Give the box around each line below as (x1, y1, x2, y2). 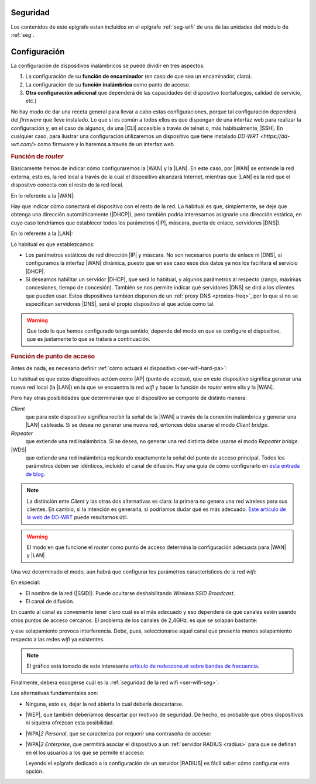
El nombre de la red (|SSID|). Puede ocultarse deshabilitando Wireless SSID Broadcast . (25, 589, 235, 596)
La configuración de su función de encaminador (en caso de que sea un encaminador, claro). (25, 73, 253, 80)
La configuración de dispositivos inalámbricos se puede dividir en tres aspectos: (11, 62, 205, 69)
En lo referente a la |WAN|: (11, 192, 75, 199)
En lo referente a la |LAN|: (11, 230, 73, 237)
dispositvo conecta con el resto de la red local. (11, 181, 124, 188)
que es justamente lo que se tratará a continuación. (26, 336, 150, 343)
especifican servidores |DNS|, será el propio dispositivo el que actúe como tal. (25, 301, 215, 308)
